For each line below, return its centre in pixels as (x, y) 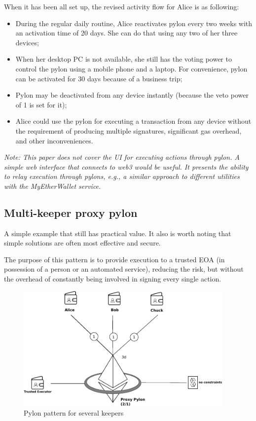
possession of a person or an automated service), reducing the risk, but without (124, 269)
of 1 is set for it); (41, 104)
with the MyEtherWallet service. (53, 186)
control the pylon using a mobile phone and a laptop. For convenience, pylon (131, 68)
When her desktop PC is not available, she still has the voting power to (124, 59)
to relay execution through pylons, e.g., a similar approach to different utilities (122, 176)
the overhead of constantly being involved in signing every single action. (113, 279)
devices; (27, 42)
